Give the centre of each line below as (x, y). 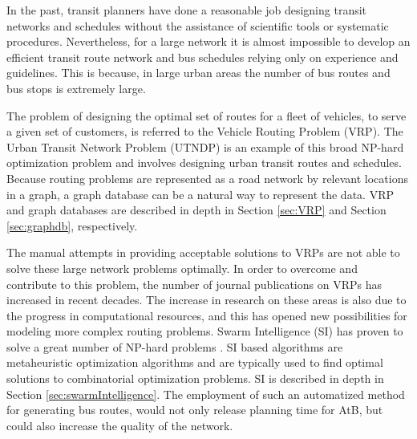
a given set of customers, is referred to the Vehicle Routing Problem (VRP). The (205, 131)
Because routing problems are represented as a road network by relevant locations (207, 178)
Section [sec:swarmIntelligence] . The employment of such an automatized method (206, 394)
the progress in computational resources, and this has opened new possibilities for (207, 315)
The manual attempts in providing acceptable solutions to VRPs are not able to (203, 252)
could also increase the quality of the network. (120, 425)
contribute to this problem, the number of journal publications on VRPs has (194, 284)
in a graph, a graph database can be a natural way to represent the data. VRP (200, 194)
